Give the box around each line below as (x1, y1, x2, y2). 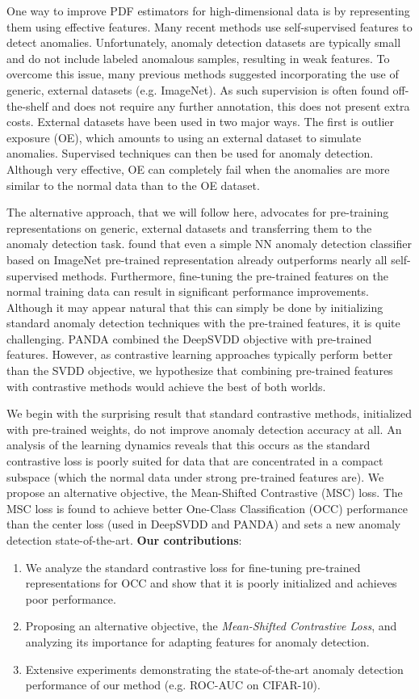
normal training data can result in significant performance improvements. (6, 283, 369, 300)
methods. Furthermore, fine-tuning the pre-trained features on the (61, 267, 388, 284)
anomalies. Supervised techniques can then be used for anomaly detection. (6, 145, 374, 162)
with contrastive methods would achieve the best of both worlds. (6, 377, 326, 394)
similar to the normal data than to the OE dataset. (6, 176, 260, 193)
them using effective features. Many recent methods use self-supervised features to (6, 18, 413, 35)
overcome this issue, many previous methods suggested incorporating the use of (6, 65, 399, 82)
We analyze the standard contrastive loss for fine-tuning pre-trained (25, 558, 361, 575)
